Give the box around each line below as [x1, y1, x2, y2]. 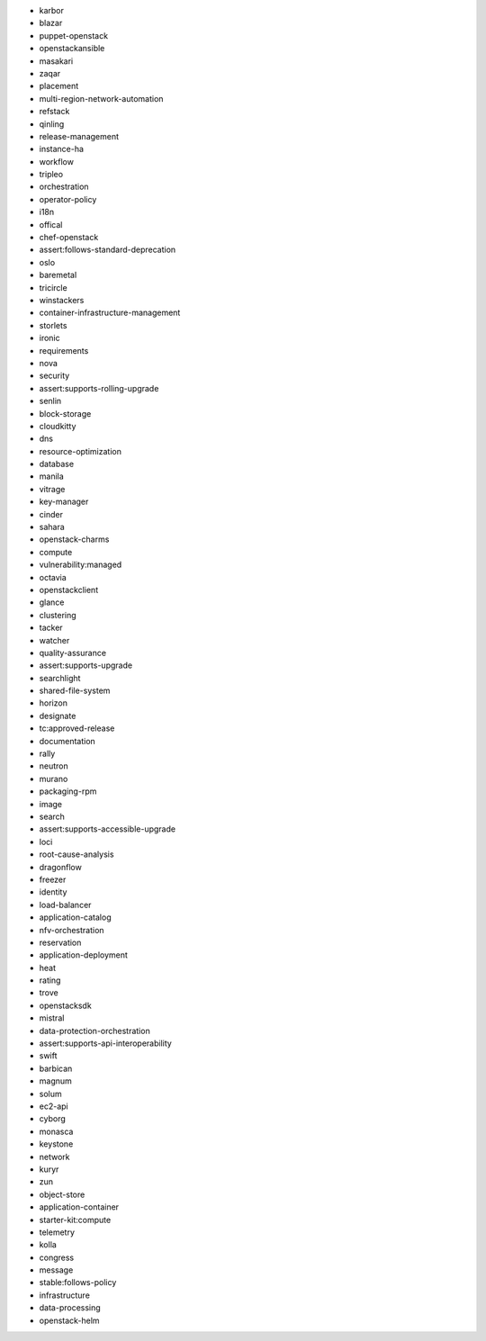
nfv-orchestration [39, 924, 104, 935]
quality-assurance [39, 647, 107, 658]
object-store [39, 1189, 85, 1200]
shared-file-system [39, 685, 111, 697]
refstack [39, 106, 70, 117]
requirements [39, 345, 89, 355]
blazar [39, 18, 63, 29]
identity [39, 886, 67, 897]
